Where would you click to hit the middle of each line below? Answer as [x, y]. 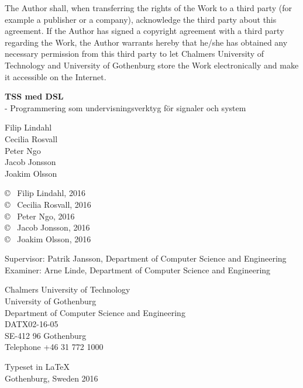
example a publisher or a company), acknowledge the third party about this [141, 19]
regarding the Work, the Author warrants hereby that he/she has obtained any [146, 42]
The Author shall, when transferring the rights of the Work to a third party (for [149, 8]
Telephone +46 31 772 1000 [54, 347]
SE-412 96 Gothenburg [46, 335]
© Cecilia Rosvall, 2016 [48, 204]
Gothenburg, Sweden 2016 [51, 378]
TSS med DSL [34, 96]
